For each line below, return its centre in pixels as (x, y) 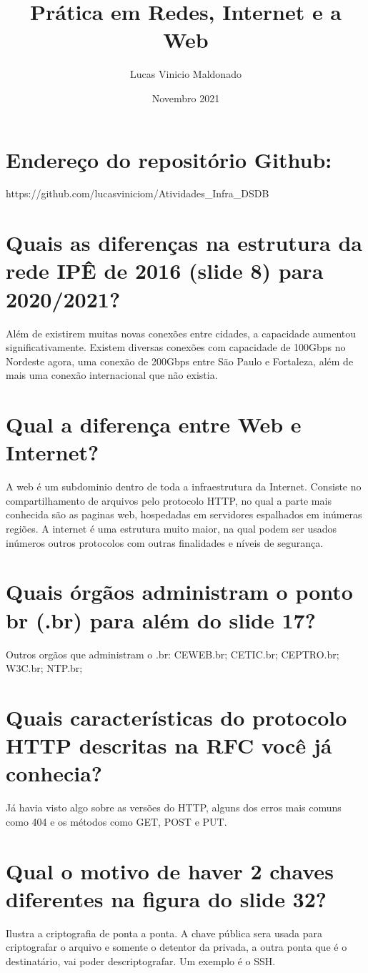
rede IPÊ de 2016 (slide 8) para (165, 271)
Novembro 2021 (186, 98)
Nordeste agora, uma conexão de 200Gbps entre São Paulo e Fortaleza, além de (180, 361)
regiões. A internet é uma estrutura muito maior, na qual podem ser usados (171, 528)
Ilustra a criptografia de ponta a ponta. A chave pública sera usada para (164, 933)
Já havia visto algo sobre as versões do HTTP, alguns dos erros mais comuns (174, 807)
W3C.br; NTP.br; (44, 668)
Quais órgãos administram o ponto (179, 592)
